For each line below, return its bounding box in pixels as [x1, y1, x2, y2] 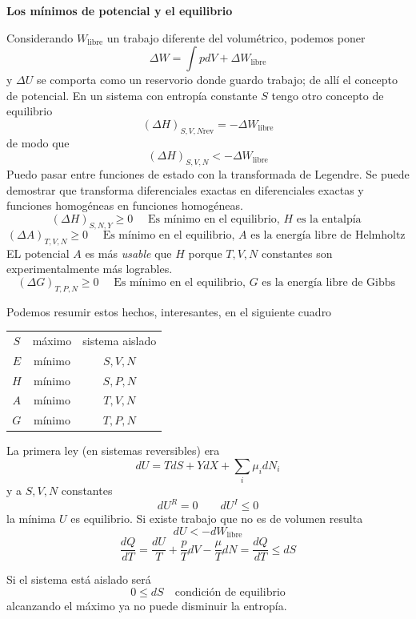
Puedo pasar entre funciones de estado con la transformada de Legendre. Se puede [6, 166, 410, 183]
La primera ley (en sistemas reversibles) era [6, 442, 220, 459]
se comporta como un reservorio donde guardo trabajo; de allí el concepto [36, 71, 398, 88]
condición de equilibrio [174, 587, 286, 599]
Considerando [6, 29, 74, 46]
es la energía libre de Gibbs [262, 276, 396, 288]
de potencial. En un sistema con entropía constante [6, 86, 258, 103]
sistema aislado [82, 332, 157, 348]
